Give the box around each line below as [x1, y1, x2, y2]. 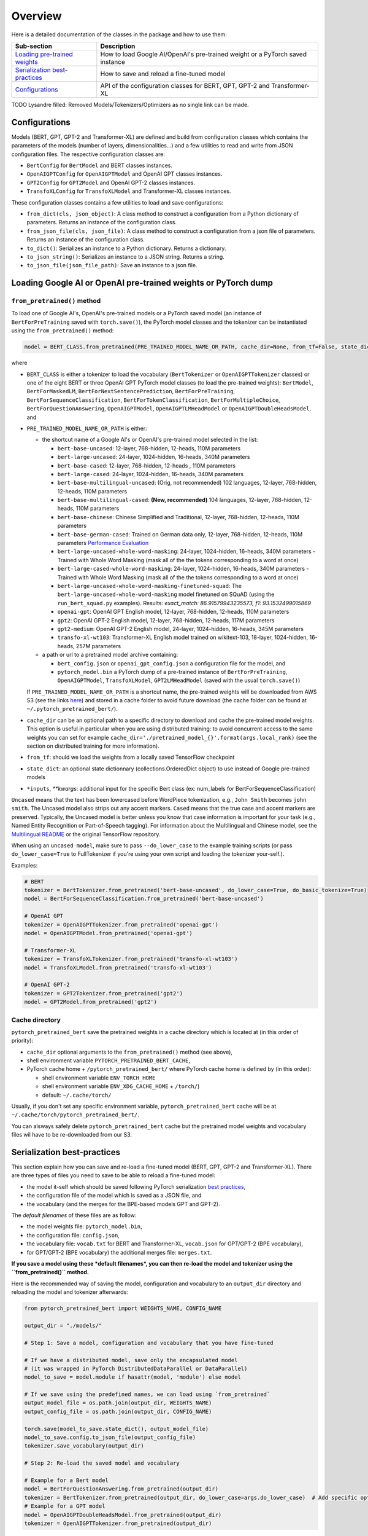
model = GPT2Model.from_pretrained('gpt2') [24, 998, 158, 1006]
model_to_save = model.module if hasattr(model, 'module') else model [24, 1374, 242, 1381]
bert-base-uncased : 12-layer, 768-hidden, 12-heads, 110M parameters [57, 444, 241, 452]
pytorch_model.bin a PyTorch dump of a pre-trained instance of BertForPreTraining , [57, 668, 288, 675]
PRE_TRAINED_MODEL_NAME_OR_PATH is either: [26, 425, 147, 432]
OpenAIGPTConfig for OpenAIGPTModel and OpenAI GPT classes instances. [26, 170, 223, 178]
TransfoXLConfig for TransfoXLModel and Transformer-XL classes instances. [26, 187, 231, 195]
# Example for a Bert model [24, 1476, 109, 1484]
